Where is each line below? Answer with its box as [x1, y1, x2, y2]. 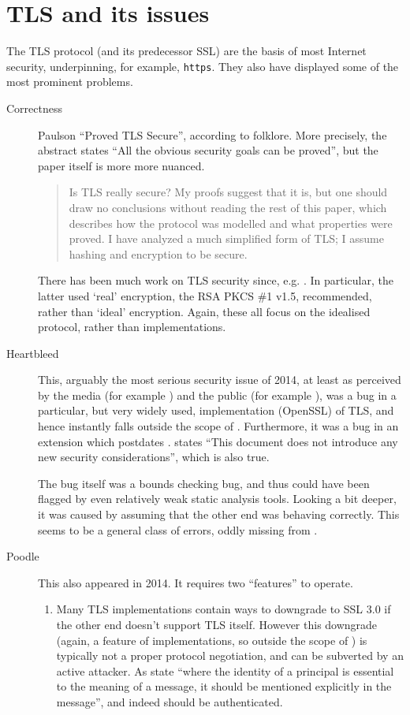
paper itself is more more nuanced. [38, 157, 205, 173]
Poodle [6, 548, 39, 564]
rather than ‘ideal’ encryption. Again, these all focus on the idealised [38, 303, 371, 319]
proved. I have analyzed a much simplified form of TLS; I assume [69, 230, 384, 247]
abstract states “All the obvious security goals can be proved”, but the [38, 142, 378, 158]
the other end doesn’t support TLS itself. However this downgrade [56, 616, 378, 632]
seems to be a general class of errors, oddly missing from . [38, 521, 318, 538]
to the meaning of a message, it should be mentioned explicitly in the [56, 678, 392, 695]
